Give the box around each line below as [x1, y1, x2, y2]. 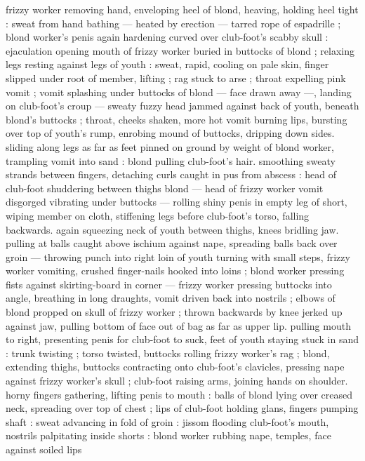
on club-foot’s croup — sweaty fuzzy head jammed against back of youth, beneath [6, 98, 359, 113]
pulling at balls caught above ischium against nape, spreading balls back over [6, 236, 338, 250]
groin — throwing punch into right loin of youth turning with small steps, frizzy [6, 249, 350, 264]
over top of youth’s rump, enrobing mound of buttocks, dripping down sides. [6, 126, 335, 140]
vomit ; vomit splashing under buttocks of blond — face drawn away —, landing [6, 84, 352, 99]
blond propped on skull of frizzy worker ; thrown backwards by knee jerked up [6, 305, 343, 319]
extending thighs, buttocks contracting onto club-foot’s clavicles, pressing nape [6, 359, 345, 374]
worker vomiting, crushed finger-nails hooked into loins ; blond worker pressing [6, 263, 345, 278]
